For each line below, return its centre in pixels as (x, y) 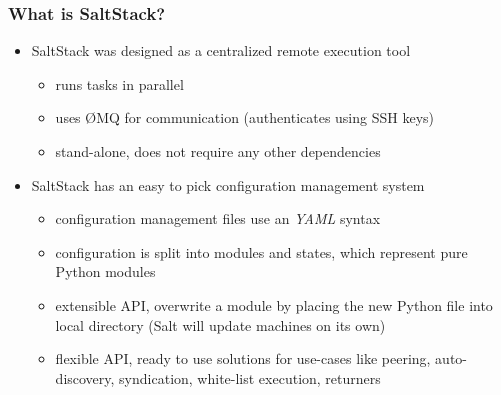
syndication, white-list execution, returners (250, 377)
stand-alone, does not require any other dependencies (218, 151)
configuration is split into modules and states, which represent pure (261, 251)
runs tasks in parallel (119, 83)
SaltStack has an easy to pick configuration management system (228, 184)
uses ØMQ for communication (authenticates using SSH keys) (245, 117)
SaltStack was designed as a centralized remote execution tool (221, 50)
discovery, (85, 377)
